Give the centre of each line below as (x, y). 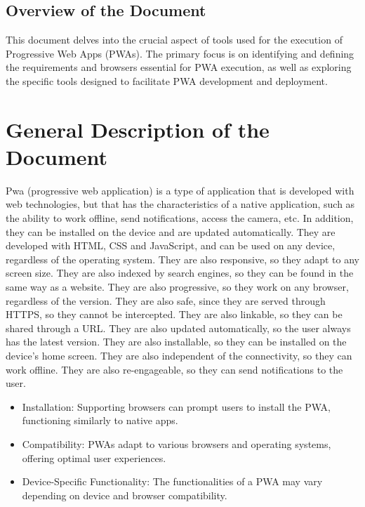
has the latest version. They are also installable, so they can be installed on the (176, 342)
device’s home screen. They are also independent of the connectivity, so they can (179, 356)
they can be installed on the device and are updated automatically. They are (171, 231)
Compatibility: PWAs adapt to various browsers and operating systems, (177, 443)
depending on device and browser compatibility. (125, 495)
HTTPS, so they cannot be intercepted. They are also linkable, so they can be (174, 314)
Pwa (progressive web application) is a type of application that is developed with (180, 190)
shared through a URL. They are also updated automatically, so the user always (178, 328)
